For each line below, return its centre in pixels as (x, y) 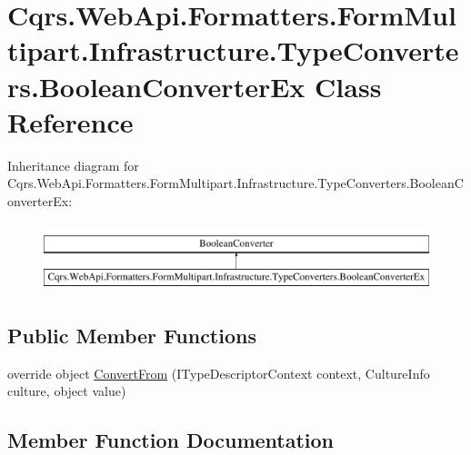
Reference (70, 121)
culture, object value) (67, 391)
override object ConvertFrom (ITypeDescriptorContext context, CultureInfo (219, 373)
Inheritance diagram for (73, 165)
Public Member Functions (132, 336)
